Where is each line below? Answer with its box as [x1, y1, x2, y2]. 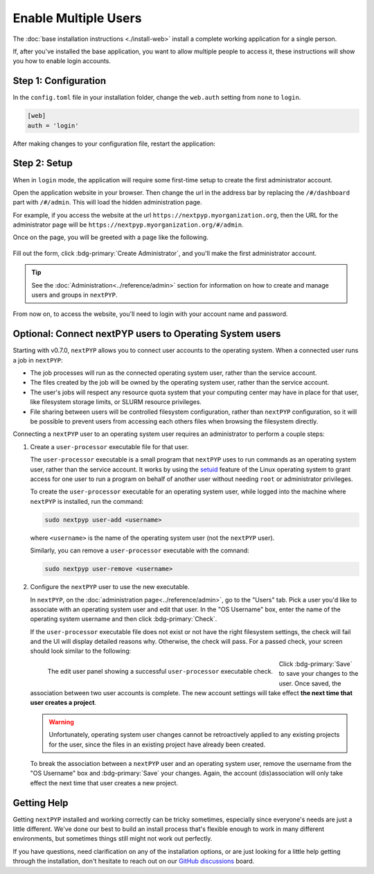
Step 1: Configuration [12, 75, 107, 87]
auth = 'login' [27, 121, 79, 130]
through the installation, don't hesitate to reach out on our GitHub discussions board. [12, 857, 255, 866]
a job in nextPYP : [12, 356, 63, 364]
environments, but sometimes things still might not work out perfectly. [12, 834, 213, 843]
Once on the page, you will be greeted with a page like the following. [12, 233, 209, 242]
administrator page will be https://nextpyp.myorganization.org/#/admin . [12, 220, 244, 229]
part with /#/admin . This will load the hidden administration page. [12, 198, 202, 207]
